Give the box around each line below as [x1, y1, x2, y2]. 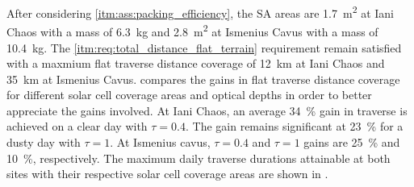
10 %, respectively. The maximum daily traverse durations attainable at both [6, 149, 391, 166]
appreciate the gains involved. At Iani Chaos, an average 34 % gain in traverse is [6, 102, 408, 118]
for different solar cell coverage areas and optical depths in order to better [6, 86, 372, 103]
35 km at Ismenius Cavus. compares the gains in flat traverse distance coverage [6, 70, 400, 87]
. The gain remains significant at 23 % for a [186, 118, 404, 135]
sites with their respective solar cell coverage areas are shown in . [6, 165, 328, 182]
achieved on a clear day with [6, 118, 148, 135]
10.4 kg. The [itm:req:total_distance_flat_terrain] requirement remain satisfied [6, 39, 402, 56]
